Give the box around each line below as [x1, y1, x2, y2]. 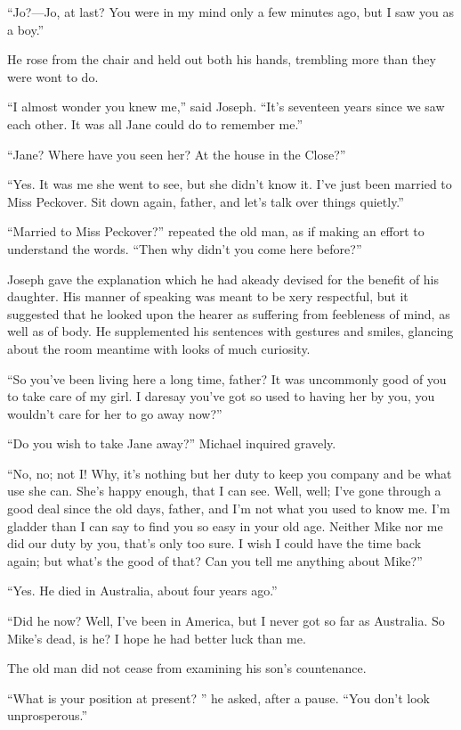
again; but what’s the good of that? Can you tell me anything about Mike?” [7, 551, 423, 570]
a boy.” [7, 20, 44, 38]
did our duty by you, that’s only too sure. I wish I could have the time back [7, 534, 422, 553]
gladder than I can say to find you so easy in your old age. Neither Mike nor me [7, 516, 443, 535]
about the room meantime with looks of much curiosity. [7, 339, 311, 357]
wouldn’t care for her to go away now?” [7, 404, 222, 422]
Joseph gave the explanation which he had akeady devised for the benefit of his [7, 269, 440, 288]
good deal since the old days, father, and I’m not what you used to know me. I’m [7, 499, 450, 518]
